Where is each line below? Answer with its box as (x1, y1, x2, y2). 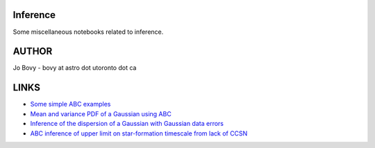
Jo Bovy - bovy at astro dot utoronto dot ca (12, 64, 137, 72)
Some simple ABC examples (30, 100, 111, 109)
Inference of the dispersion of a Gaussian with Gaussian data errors (30, 120, 224, 128)
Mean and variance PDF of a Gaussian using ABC (30, 109, 172, 118)
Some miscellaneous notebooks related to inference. (12, 28, 164, 36)
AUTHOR (12, 46, 53, 57)
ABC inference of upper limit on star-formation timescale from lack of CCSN (30, 129, 248, 138)
